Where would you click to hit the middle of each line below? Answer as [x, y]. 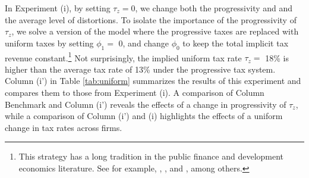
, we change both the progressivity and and [214, 8]
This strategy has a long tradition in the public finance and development [151, 156]
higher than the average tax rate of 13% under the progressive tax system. [140, 69]
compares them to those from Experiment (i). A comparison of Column [135, 93]
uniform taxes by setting [49, 43]
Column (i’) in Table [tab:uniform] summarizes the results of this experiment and [153, 81]
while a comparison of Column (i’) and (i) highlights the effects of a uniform [144, 116]
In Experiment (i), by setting [58, 8]
